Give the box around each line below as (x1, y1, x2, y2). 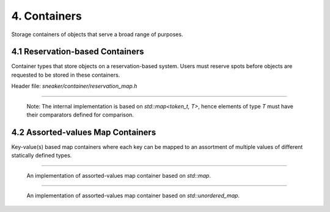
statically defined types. (11, 152, 72, 159)
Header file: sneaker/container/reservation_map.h (11, 83, 137, 90)
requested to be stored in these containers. (11, 71, 120, 78)
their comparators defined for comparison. (26, 111, 134, 119)
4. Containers (11, 9, 82, 23)
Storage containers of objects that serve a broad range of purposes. (11, 31, 183, 38)
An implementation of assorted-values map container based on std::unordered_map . (26, 192, 240, 199)
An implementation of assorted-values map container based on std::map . (26, 172, 211, 179)
